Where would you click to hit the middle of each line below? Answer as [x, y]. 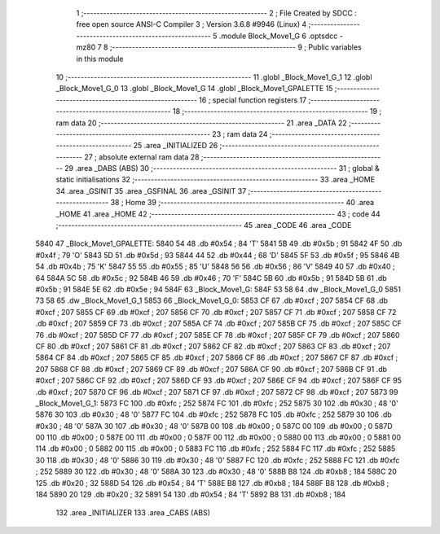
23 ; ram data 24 [240, 133]
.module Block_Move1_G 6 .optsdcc [278, 36]
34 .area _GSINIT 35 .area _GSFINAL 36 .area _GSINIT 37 [151, 190]
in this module [100, 59]
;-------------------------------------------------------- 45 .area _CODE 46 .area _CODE [204, 225]
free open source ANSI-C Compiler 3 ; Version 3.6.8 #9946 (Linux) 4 [191, 24]
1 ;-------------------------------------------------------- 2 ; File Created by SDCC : [217, 13]
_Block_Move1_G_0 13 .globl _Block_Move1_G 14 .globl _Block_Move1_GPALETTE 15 [194, 89]
